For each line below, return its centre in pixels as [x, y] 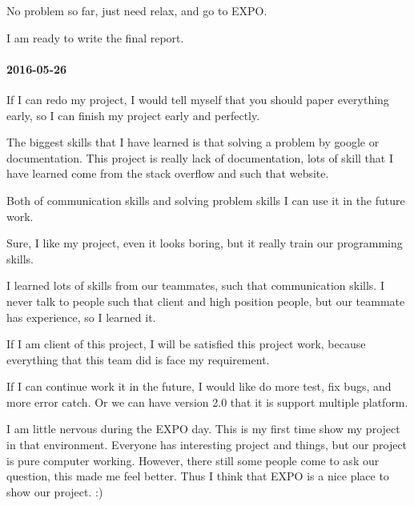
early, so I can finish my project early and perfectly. [133, 115]
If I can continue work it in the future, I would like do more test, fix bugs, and [199, 386]
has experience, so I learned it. [81, 317]
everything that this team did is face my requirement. [138, 359]
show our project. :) [55, 491]
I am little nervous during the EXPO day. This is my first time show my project [203, 429]
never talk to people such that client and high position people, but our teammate [206, 301]
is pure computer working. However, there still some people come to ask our [193, 460]
